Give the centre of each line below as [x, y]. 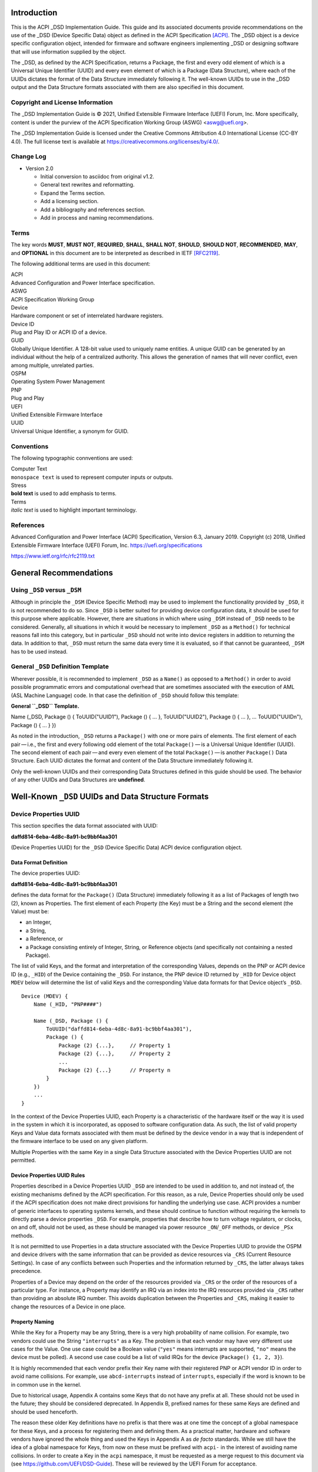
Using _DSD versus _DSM [46, 590]
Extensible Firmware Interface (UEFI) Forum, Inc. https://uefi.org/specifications [107, 545]
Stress [19, 485]
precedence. [26, 1271]
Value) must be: [30, 911]
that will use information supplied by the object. [69, 52]
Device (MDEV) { [45, 996]
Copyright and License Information [62, 102]
